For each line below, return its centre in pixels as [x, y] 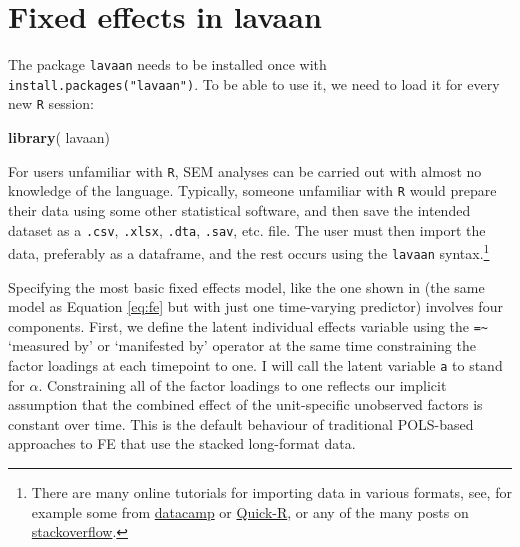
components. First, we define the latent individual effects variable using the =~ [248, 325]
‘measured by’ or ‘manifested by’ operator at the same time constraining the [242, 345]
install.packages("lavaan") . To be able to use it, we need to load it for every [254, 83]
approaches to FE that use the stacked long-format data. [182, 443]
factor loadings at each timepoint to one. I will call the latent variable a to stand [255, 365]
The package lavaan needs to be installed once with [167, 64]
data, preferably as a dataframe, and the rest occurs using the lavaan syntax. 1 [249, 251]
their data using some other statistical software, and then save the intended [239, 210]
